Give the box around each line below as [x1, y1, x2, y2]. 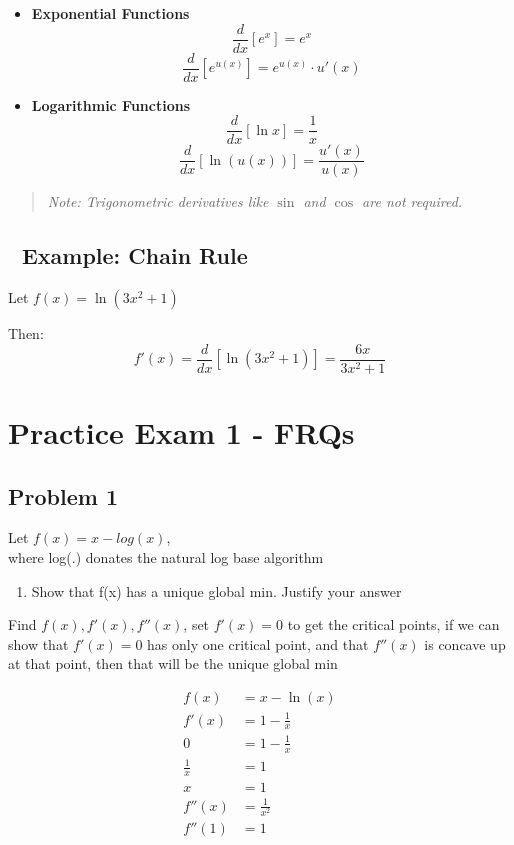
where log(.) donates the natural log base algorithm [8, 547, 324, 568]
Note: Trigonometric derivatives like [47, 191, 269, 212]
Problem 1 [8, 480, 118, 511]
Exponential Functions [31, 3, 190, 23]
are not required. [362, 191, 463, 212]
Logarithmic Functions [31, 94, 191, 115]
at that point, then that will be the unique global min [8, 653, 338, 674]
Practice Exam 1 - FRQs [8, 412, 355, 453]
